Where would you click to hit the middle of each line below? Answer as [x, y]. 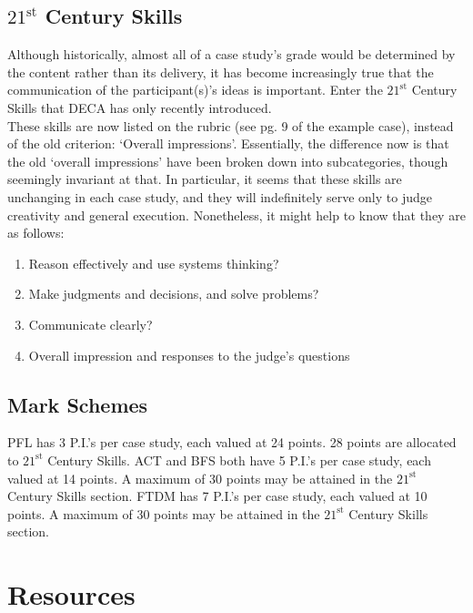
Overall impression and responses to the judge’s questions [189, 355]
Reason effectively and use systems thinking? [154, 263]
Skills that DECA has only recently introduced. [140, 107]
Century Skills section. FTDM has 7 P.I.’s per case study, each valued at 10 [217, 496]
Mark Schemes [78, 404]
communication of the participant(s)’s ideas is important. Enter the [195, 90]
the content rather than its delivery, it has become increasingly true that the [221, 72]
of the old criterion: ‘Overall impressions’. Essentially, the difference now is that [228, 143]
